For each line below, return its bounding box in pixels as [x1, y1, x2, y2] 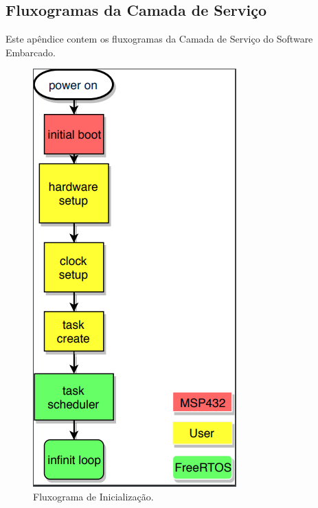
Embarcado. [5, 45, 56, 59]
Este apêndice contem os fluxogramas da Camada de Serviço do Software [5, 32, 313, 46]
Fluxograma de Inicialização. [33, 489, 154, 503]
